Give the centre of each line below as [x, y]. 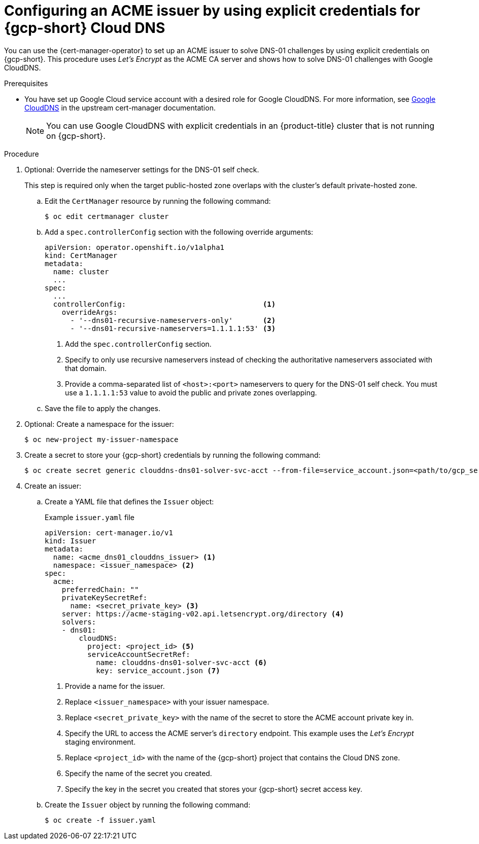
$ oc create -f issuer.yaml [100, 820]
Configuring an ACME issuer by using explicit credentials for [212, 11]
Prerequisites [26, 83]
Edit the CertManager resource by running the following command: [158, 201]
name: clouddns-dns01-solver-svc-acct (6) [182, 662]
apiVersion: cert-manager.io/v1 [109, 533]
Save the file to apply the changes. [102, 408]
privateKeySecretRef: [105, 597]
